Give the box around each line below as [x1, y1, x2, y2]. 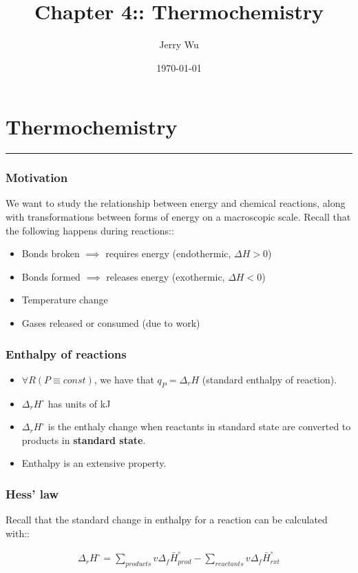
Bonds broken [21, 246, 80, 261]
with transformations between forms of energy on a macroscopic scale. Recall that [6, 210, 351, 224]
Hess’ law [6, 485, 59, 502]
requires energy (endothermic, [105, 246, 231, 261]
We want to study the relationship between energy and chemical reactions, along [6, 196, 346, 210]
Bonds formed [21, 269, 81, 283]
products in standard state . [21, 432, 146, 447]
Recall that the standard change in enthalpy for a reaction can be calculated [6, 512, 328, 527]
